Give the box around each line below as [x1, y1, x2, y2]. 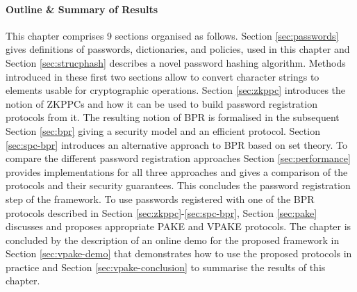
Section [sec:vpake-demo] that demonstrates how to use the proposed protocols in [6, 246, 352, 261]
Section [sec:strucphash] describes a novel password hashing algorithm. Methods [6, 55, 346, 70]
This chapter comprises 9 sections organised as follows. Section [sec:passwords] [6, 28, 339, 42]
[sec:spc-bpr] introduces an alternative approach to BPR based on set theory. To [6, 137, 347, 152]
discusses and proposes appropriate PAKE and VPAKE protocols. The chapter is [6, 219, 351, 234]
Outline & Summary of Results [6, 1, 158, 16]
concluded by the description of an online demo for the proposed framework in [6, 232, 340, 247]
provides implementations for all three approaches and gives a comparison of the [6, 164, 348, 179]
